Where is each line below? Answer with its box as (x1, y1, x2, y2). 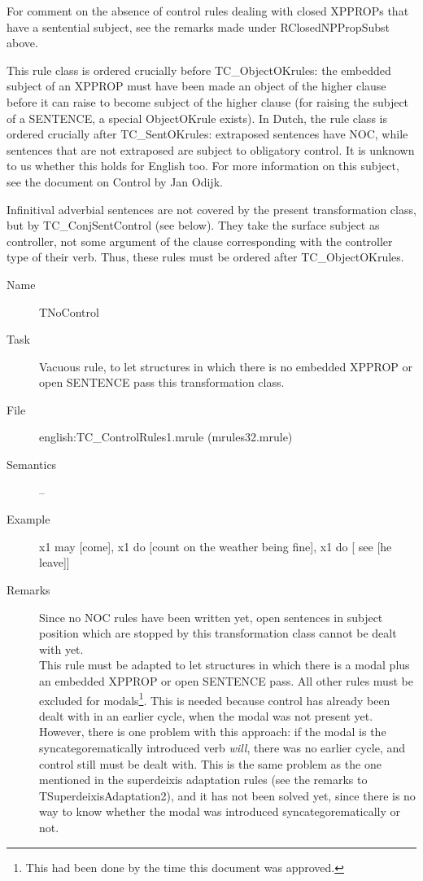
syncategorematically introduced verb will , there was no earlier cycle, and (39, 739, 406, 756)
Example (7, 511, 50, 528)
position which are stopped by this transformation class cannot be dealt (39, 625, 397, 642)
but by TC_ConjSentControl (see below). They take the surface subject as (7, 217, 380, 234)
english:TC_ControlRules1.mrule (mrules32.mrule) (39, 428, 293, 445)
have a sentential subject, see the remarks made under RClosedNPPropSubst (7, 18, 390, 35)
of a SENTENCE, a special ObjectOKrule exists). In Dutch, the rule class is (7, 109, 387, 126)
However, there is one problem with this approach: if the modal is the (39, 723, 386, 740)
